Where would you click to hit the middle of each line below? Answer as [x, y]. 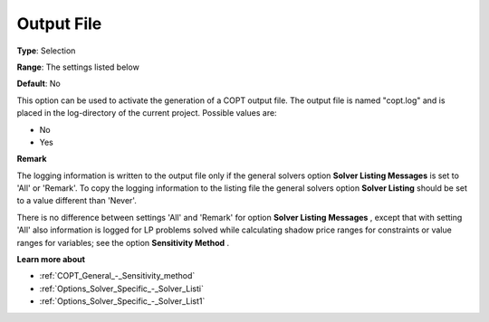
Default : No [38, 84]
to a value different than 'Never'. [77, 201]
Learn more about [51, 260]
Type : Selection [46, 51]
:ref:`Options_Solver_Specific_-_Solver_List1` [122, 301]
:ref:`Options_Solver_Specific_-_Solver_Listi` [121, 289]
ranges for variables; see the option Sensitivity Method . [123, 242]
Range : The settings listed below [78, 67]
